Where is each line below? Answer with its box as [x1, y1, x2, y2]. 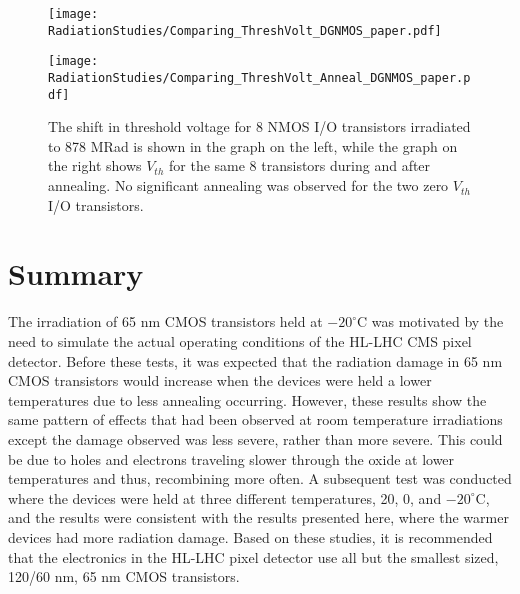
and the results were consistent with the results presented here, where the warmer [8, 507, 509, 528]
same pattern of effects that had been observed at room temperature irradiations [8, 409, 503, 430]
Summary [8, 253, 144, 294]
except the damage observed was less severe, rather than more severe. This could [8, 428, 503, 449]
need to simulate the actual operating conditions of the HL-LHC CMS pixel [8, 330, 472, 351]
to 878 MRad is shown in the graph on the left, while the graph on [48, 135, 458, 156]
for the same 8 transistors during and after [169, 155, 431, 176]
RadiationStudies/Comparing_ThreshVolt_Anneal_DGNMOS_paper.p [48, 70, 471, 85]
